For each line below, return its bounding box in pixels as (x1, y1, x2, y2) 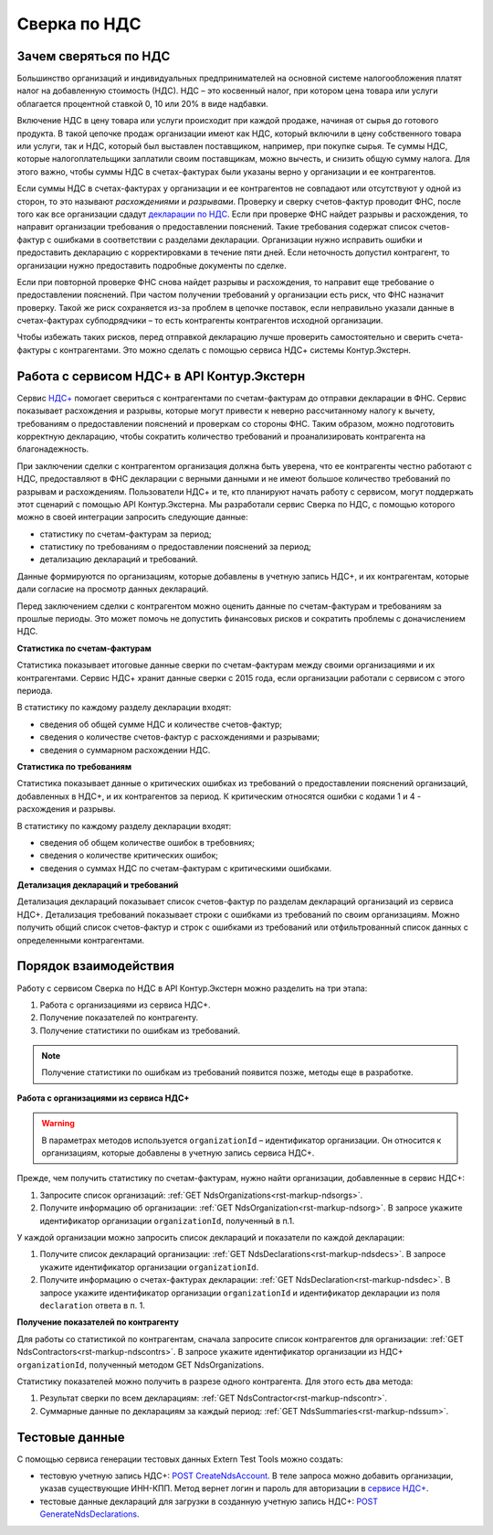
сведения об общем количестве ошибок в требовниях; (39, 837, 256, 847)
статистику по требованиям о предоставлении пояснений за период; (39, 541, 312, 552)
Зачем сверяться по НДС (16, 48, 171, 64)
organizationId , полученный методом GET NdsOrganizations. (16, 1359, 265, 1370)
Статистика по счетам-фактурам (16, 643, 152, 654)
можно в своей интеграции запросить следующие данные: (16, 512, 248, 523)
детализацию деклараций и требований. (39, 554, 198, 565)
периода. (16, 685, 54, 696)
